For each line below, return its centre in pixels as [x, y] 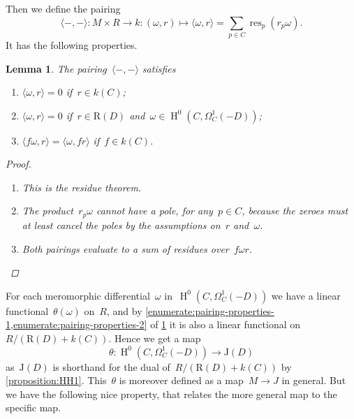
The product [47, 211]
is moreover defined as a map [181, 380]
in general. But [314, 380]
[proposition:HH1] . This [56, 380]
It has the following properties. [72, 44]
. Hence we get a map [155, 338]
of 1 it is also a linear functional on [226, 324]
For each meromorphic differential [78, 295]
